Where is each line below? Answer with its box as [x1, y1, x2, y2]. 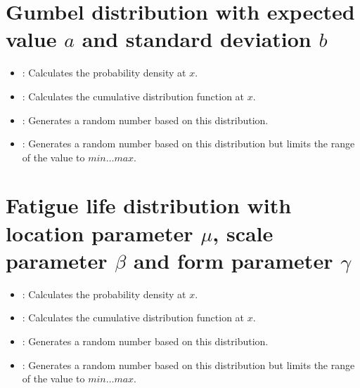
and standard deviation [82, 25, 311, 53]
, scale [212, 218, 274, 247]
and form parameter [133, 246, 333, 274]
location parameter [6, 218, 193, 247]
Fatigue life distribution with [6, 191, 292, 220]
